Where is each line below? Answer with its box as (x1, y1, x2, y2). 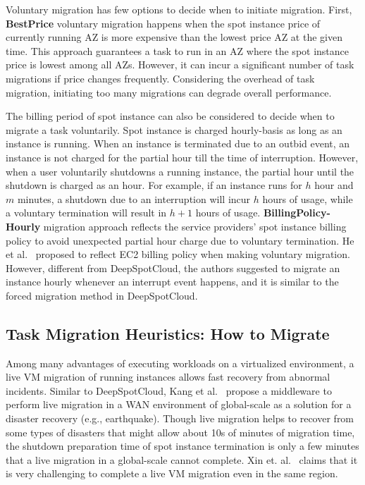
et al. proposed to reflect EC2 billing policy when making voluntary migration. (6, 247, 350, 262)
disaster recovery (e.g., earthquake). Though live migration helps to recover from (6, 411, 354, 426)
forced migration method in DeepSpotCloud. (6, 288, 198, 302)
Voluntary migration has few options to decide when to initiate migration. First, (6, 2, 352, 16)
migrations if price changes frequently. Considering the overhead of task (6, 70, 315, 85)
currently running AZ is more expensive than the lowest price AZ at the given (6, 30, 342, 44)
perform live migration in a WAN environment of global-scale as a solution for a (6, 397, 352, 412)
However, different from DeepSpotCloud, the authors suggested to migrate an (6, 260, 340, 275)
